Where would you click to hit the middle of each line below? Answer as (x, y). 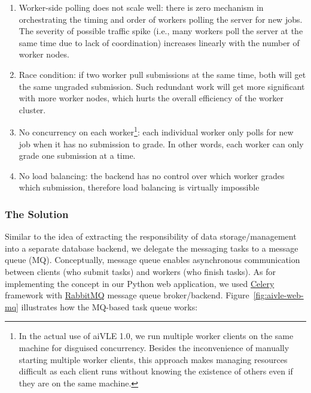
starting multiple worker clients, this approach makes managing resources (153, 359)
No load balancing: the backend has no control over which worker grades (152, 175)
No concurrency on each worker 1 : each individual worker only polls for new (156, 131)
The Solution (37, 214)
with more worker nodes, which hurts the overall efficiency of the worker (151, 98)
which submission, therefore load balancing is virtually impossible (139, 187)
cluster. (32, 109)
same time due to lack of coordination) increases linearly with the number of (159, 42)
